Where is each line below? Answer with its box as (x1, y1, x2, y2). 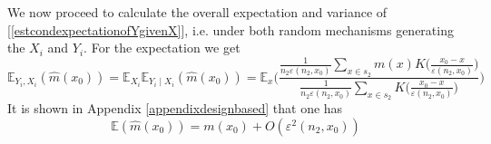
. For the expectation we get (83, 38, 241, 57)
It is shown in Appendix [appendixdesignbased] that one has (7, 99, 343, 118)
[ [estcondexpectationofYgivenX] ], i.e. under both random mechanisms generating (7, 20, 454, 39)
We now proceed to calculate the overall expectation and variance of (7, 3, 388, 21)
